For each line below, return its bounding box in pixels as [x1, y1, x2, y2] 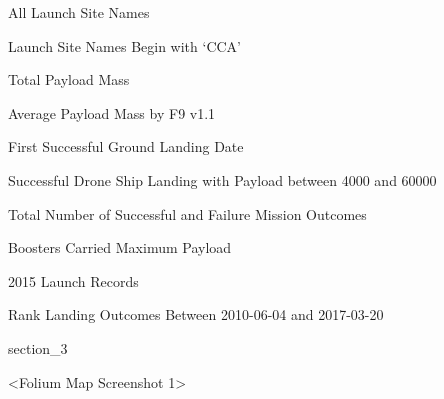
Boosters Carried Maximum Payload [8, 237, 232, 258]
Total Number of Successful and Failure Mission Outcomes [8, 203, 367, 224]
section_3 [8, 337, 68, 358]
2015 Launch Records [8, 270, 139, 291]
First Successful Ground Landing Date [8, 136, 244, 157]
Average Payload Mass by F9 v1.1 [8, 102, 216, 123]
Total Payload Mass [8, 69, 130, 90]
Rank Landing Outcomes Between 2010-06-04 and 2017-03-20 [8, 304, 384, 325]
